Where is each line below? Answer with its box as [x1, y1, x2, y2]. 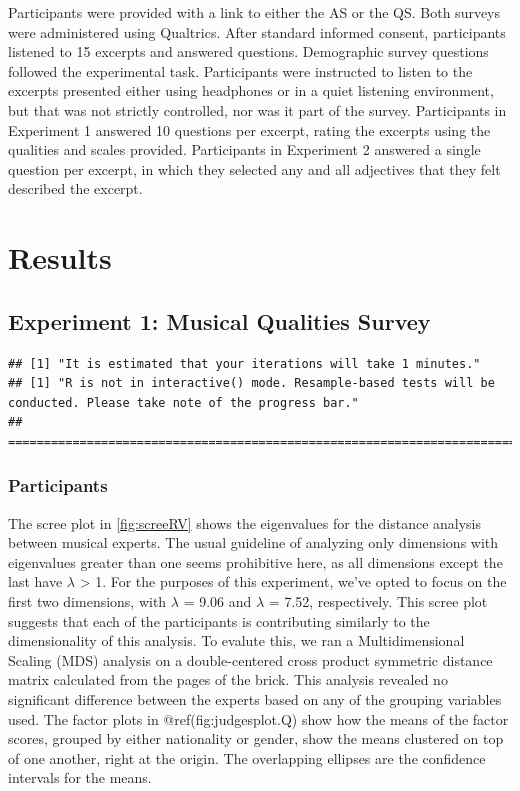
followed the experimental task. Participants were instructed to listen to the [8, 60, 473, 81]
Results [8, 237, 112, 278]
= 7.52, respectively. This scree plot [268, 591, 488, 612]
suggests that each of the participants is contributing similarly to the [8, 610, 430, 631]
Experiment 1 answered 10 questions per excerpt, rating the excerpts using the [8, 119, 491, 140]
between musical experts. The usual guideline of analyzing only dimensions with [8, 532, 499, 553]
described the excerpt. [8, 178, 143, 199]
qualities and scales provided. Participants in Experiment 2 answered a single [8, 139, 481, 160]
